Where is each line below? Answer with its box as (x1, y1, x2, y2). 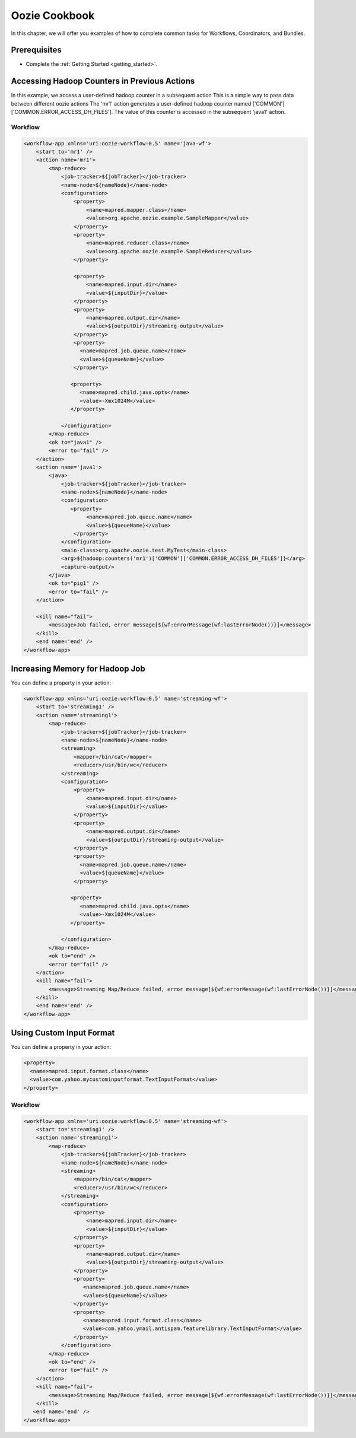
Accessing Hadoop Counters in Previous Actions (11, 76, 195, 86)
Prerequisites (11, 45, 62, 55)
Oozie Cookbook (11, 9, 95, 22)
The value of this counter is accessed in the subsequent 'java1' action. (114, 109, 286, 116)
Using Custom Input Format (11, 1028, 115, 1038)
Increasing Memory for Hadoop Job (11, 663, 145, 673)
